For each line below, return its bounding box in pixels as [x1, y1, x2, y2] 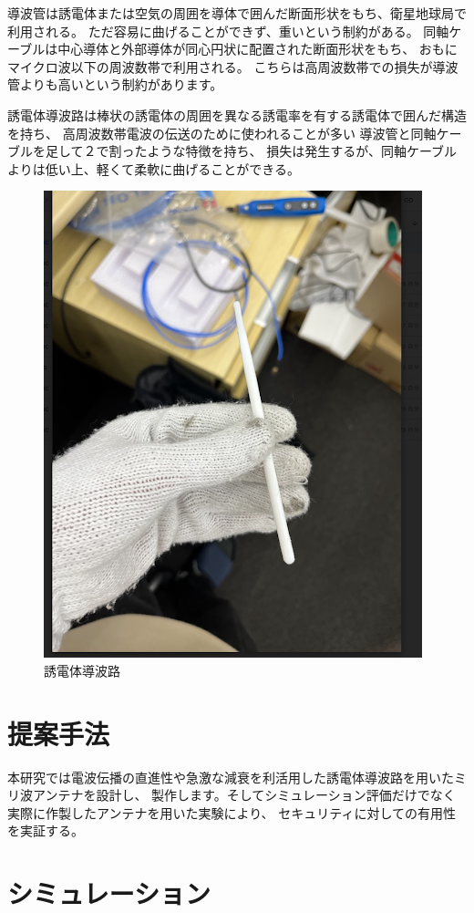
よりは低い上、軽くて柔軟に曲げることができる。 [7, 159, 301, 178]
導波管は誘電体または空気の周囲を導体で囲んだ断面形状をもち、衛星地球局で [7, 4, 467, 22]
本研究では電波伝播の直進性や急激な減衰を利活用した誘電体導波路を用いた [7, 767, 454, 786]
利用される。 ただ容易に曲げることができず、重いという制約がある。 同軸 [7, 21, 449, 40]
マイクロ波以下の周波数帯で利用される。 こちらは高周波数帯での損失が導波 [7, 57, 459, 76]
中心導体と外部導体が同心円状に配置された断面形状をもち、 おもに [57, 39, 458, 58]
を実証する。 [7, 821, 84, 840]
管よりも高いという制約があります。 [7, 75, 223, 94]
